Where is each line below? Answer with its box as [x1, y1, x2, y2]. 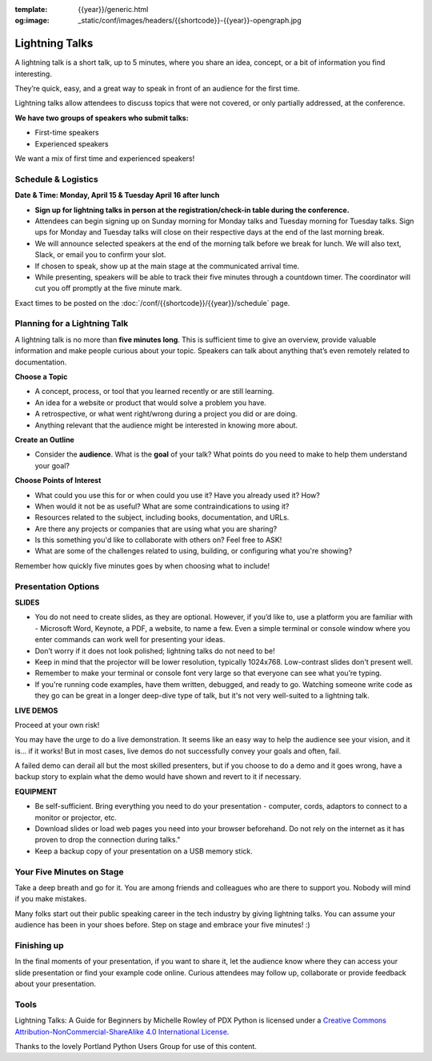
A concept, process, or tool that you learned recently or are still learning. [34, 387, 274, 396]
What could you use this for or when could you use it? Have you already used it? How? [34, 490, 320, 500]
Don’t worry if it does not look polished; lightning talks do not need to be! [34, 645, 275, 656]
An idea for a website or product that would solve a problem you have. [34, 397, 267, 408]
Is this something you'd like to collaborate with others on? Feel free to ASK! [34, 535, 282, 545]
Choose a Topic [14, 372, 68, 381]
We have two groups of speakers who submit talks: [14, 113, 189, 123]
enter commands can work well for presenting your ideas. [34, 635, 226, 645]
